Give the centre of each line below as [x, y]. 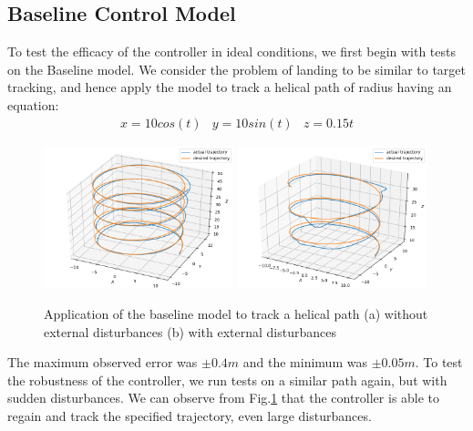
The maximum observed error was [103, 362]
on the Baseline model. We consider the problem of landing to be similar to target [237, 69]
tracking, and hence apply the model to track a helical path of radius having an [230, 87]
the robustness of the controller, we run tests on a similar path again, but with [227, 380]
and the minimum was [305, 362]
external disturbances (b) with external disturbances [190, 331]
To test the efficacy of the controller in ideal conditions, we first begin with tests [232, 51]
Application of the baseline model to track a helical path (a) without [236, 314]
